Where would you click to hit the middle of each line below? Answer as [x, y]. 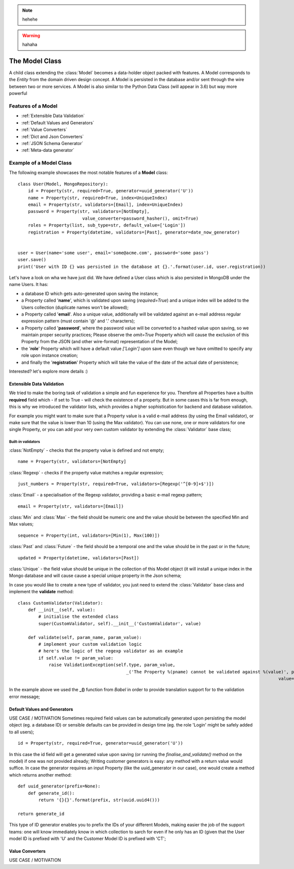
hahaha [30, 45]
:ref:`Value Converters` [44, 130]
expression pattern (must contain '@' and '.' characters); [78, 321]
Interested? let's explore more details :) [49, 372]
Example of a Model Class [40, 163]
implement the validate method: [41, 592]
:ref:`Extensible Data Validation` [53, 116]
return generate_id [41, 814]
